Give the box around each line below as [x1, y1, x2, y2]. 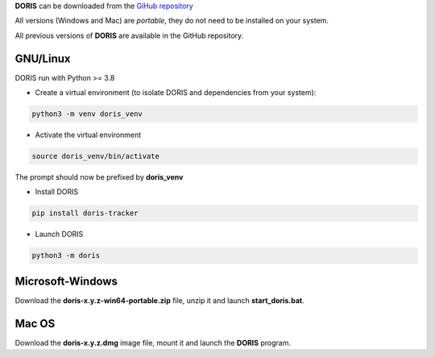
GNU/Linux [14, 52, 71, 65]
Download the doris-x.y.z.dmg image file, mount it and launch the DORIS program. [14, 338, 292, 347]
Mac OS [14, 317, 56, 330]
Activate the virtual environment [35, 130, 142, 140]
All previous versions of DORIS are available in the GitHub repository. [14, 31, 244, 40]
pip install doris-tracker [31, 209, 139, 218]
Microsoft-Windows [14, 274, 118, 288]
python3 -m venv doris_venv [31, 110, 143, 118]
